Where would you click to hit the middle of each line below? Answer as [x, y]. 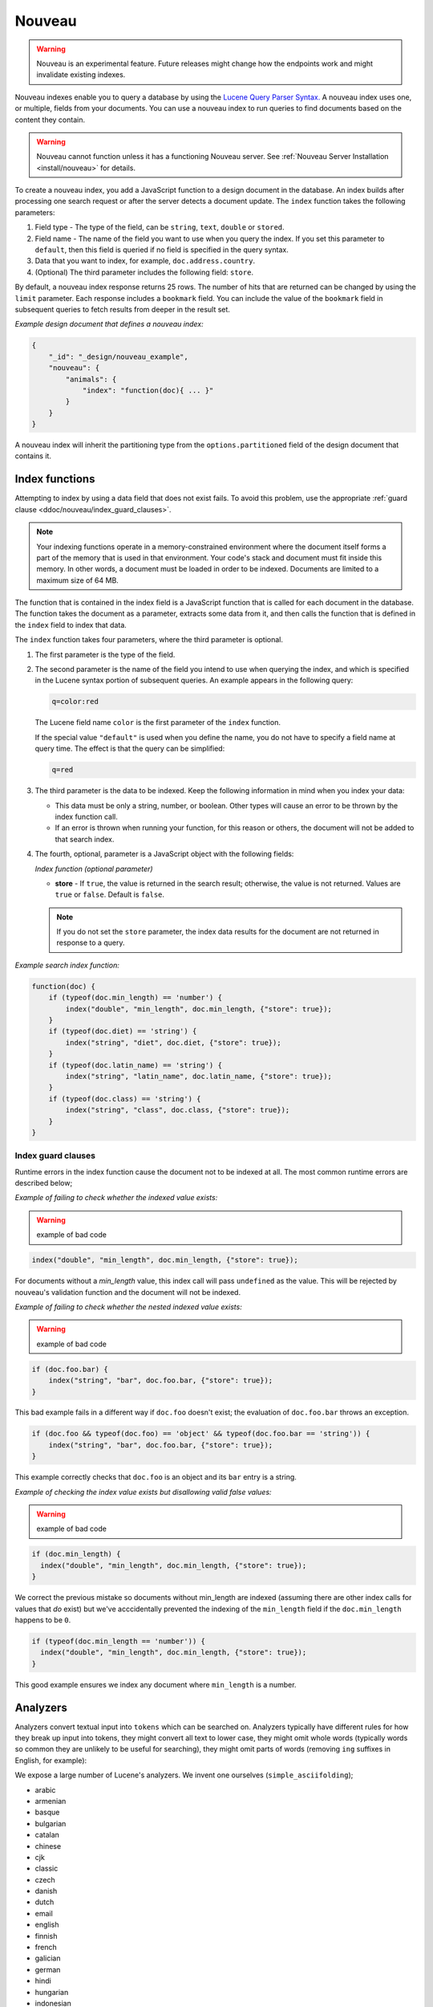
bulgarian [51, 1823]
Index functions [55, 479]
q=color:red [75, 702]
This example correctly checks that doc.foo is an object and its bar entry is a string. [156, 1477]
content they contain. [50, 120]
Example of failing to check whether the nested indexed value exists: [128, 1307]
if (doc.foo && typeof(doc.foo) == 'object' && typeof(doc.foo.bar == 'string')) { [201, 1434]
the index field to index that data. [71, 625]
